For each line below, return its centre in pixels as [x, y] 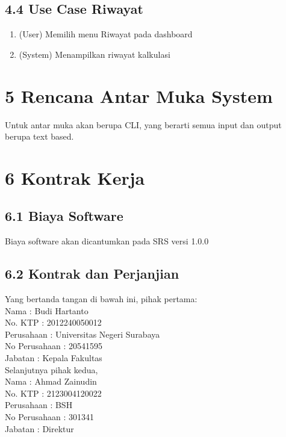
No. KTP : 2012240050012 [53, 322]
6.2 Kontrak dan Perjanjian [92, 274]
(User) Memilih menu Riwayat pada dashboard [106, 34]
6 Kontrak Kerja [75, 177]
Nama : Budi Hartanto [47, 310]
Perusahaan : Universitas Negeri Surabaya [82, 334]
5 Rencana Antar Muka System [139, 95]
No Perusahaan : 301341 [50, 417]
